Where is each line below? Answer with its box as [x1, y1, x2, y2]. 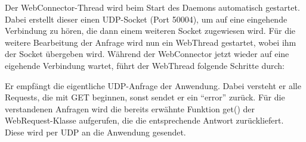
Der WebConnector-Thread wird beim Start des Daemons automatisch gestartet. [5, 1, 300, 13]
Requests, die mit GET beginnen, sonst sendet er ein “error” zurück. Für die [5, 91, 285, 103]
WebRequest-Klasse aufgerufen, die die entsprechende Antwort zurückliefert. [5, 114, 284, 127]
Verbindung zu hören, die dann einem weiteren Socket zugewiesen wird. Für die [5, 24, 296, 37]
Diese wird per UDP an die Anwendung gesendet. [5, 125, 186, 138]
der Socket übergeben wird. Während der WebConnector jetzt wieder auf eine [5, 48, 289, 60]
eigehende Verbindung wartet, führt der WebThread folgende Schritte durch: [5, 59, 285, 71]
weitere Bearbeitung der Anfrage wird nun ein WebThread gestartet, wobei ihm [5, 36, 296, 48]
